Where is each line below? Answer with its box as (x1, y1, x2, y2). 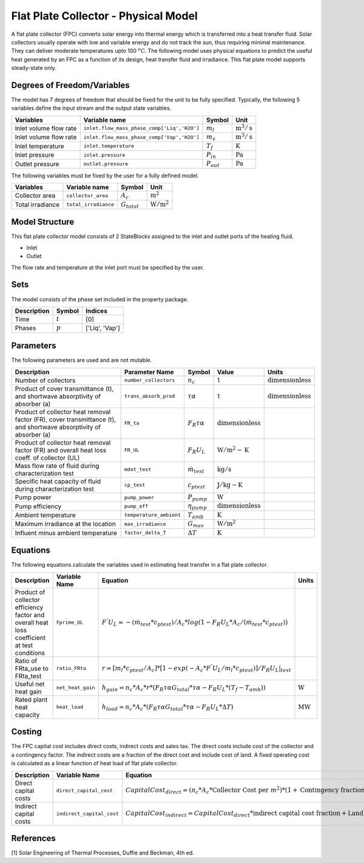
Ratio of (15, 657, 38, 665)
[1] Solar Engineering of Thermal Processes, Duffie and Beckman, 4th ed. (11, 849, 194, 856)
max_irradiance (124, 520, 166, 527)
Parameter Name (124, 367, 174, 376)
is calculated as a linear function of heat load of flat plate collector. (11, 760, 178, 767)
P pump (187, 493, 207, 502)
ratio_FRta (56, 665, 86, 672)
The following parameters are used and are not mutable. (11, 356, 152, 364)
